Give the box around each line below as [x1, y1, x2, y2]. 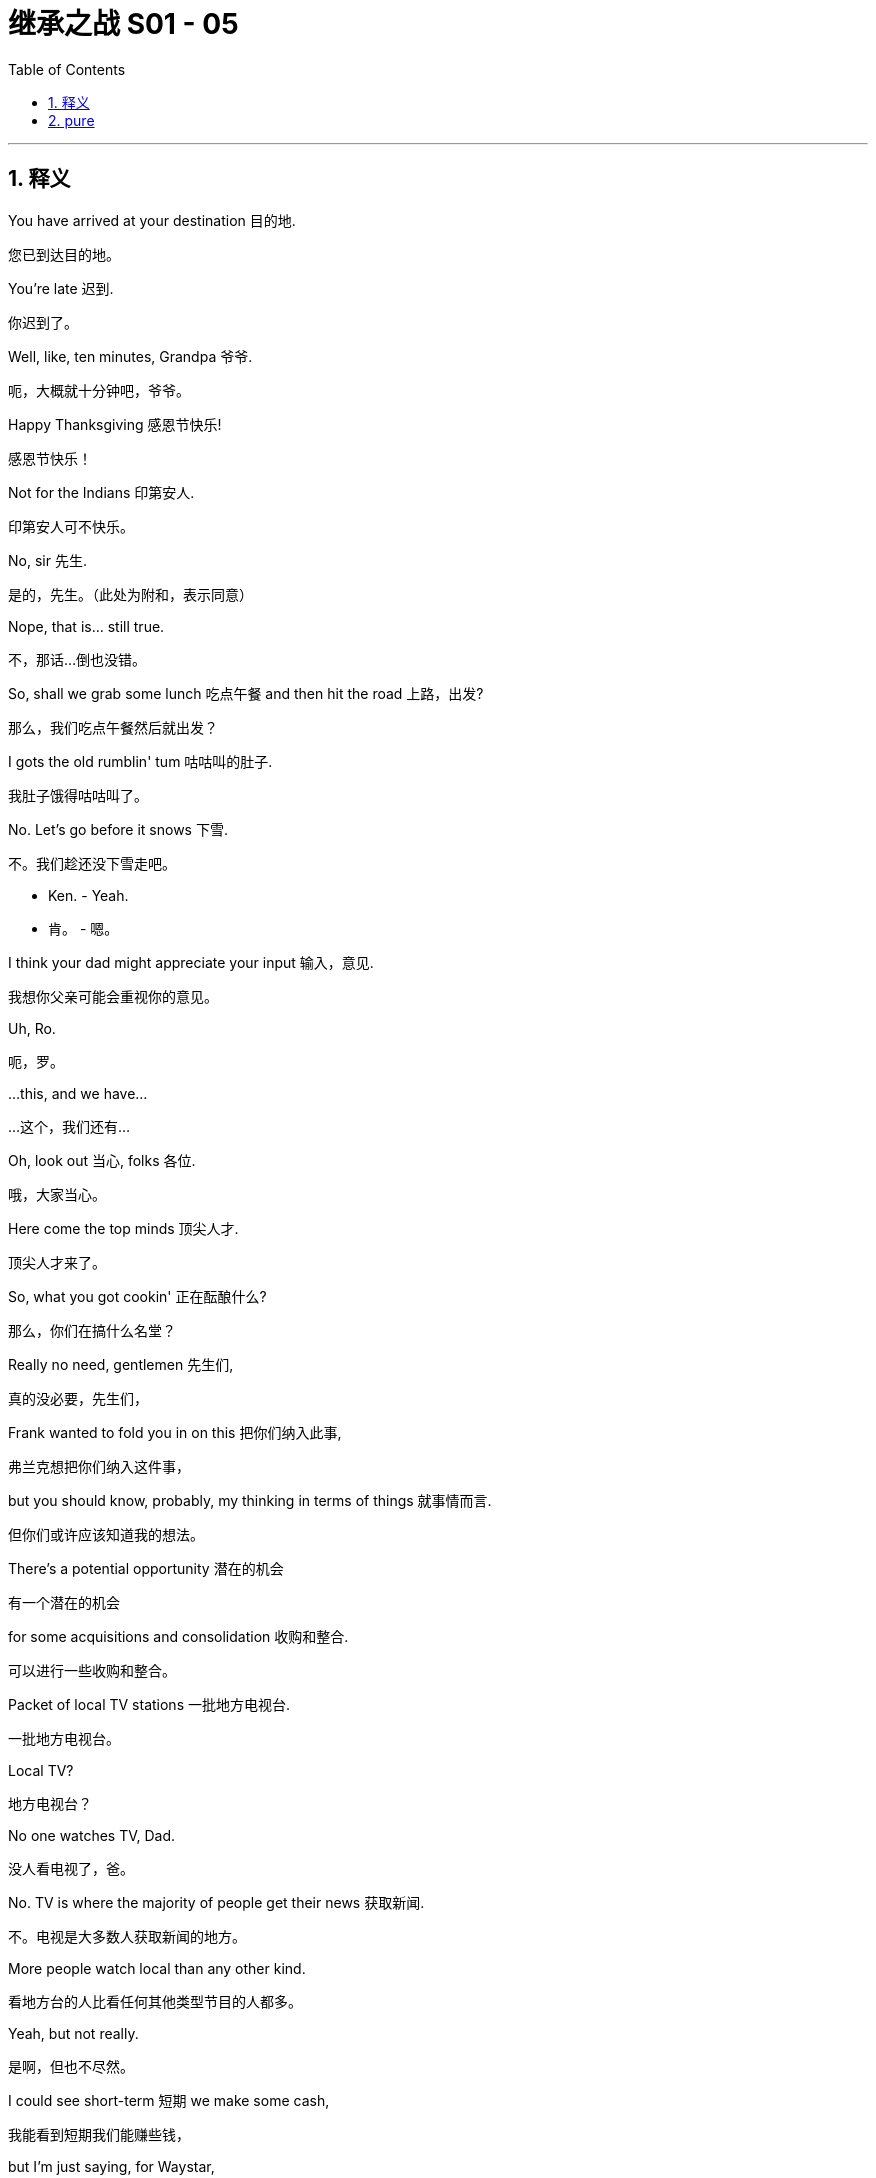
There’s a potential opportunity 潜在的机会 [8, 1559, 284, 1577]
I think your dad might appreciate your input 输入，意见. [8, 953, 374, 971]
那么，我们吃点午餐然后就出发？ [8, 718, 218, 736]
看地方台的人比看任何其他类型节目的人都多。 [8, 1992, 302, 2010]
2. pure [48, 111, 95, 129]
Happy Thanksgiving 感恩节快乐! [8, 415, 222, 433]
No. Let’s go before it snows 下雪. [8, 820, 228, 838]
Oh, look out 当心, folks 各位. [8, 1151, 196, 1169]
